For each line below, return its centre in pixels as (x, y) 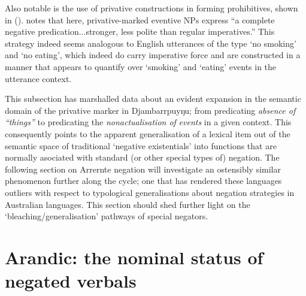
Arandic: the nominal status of (134, 257)
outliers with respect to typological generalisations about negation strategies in (150, 192)
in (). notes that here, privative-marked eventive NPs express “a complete (140, 19)
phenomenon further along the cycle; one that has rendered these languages (143, 181)
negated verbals (71, 281)
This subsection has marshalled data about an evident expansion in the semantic (153, 99)
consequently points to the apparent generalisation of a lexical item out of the (148, 133)
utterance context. (38, 78)
